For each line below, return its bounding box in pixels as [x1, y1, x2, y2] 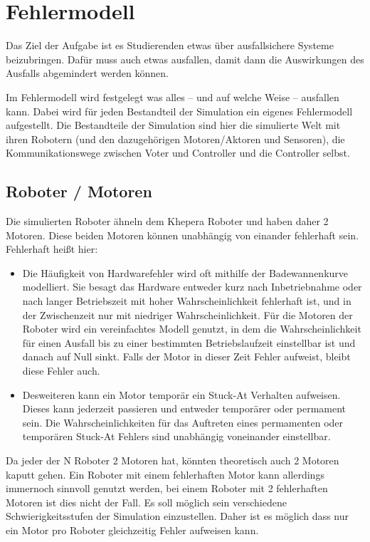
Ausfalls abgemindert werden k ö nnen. [6, 66, 169, 80]
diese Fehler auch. [22, 363, 100, 378]
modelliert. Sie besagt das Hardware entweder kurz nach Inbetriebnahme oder [22, 279, 362, 294]
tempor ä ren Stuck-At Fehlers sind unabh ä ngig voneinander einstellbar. [22, 429, 331, 444]
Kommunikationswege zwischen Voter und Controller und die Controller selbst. [6, 145, 350, 160]
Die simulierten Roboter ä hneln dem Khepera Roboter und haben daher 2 [6, 214, 329, 229]
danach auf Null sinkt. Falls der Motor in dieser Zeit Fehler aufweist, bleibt [22, 349, 351, 364]
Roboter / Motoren [6, 180, 152, 202]
